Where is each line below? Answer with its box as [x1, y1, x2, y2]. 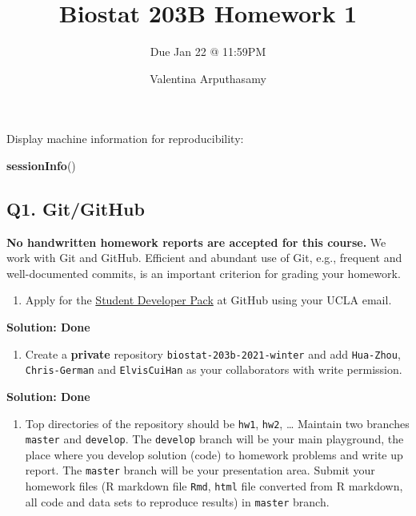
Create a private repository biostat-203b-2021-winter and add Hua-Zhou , [25, 345, 401, 362]
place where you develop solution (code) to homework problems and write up [25, 446, 403, 462]
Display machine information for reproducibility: [6, 130, 244, 147]
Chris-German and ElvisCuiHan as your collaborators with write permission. [25, 361, 402, 378]
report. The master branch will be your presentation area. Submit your [25, 462, 375, 478]
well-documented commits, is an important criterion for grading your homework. [6, 264, 401, 281]
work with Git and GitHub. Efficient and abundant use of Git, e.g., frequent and [6, 249, 402, 266]
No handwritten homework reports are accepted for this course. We [6, 233, 386, 250]
